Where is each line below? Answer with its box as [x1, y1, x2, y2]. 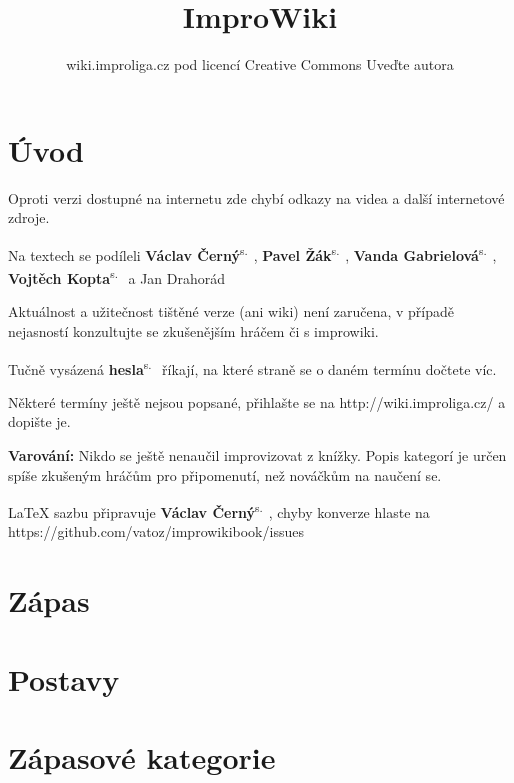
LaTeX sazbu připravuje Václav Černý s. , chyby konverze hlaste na [8, 499, 430, 522]
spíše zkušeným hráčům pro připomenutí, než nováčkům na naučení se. [8, 464, 442, 485]
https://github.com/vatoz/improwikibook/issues [8, 521, 304, 542]
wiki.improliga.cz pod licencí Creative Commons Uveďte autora [66, 54, 454, 75]
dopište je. [8, 411, 71, 432]
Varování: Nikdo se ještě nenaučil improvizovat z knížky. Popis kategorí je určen [8, 444, 507, 465]
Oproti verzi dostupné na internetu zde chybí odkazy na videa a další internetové [8, 187, 505, 208]
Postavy [8, 658, 120, 699]
